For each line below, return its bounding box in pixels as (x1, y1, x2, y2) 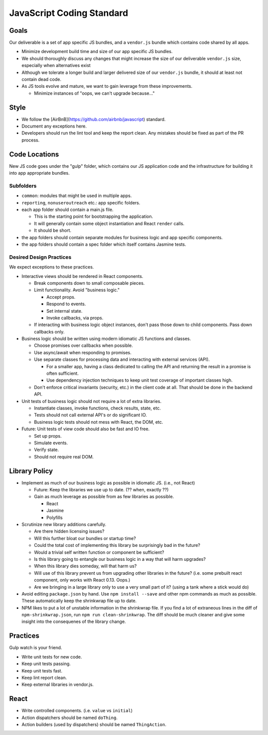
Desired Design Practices (9, 254, 72, 261)
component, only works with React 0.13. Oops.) (34, 577, 131, 583)
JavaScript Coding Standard (9, 7, 129, 18)
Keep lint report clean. (21, 674, 67, 680)
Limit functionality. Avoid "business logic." (34, 287, 120, 293)
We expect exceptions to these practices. (9, 264, 94, 270)
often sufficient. (46, 370, 79, 377)
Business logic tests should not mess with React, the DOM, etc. (34, 419, 163, 425)
